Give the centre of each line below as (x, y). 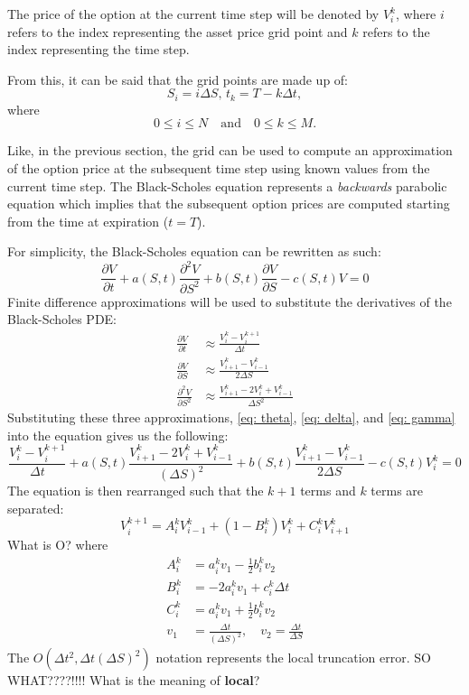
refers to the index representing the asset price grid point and (178, 31)
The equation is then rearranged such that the (136, 491)
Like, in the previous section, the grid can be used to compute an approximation (230, 150)
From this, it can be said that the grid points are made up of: (178, 79)
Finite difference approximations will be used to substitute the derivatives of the (230, 301)
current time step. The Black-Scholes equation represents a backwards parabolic (227, 185)
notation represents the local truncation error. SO (293, 658)
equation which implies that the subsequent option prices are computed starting (229, 204)
